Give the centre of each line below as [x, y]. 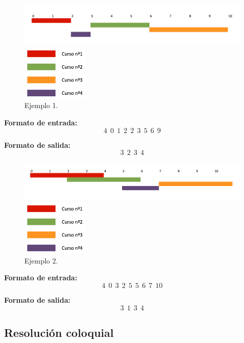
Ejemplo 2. [41, 260]
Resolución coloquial [59, 333]
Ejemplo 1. [41, 105]
